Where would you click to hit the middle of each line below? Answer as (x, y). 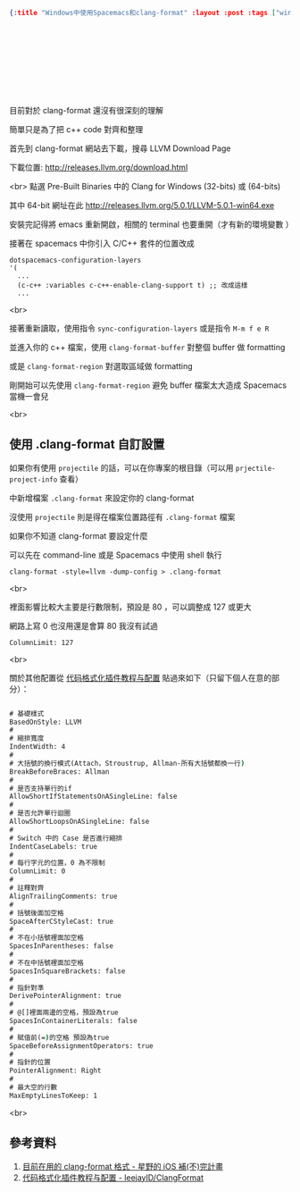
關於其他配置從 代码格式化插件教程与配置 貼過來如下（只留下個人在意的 (141, 677)
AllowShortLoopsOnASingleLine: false (79, 822)
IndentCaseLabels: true (54, 846)
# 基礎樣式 (27, 714)
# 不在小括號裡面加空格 (47, 938)
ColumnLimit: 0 (37, 871)
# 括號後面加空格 (37, 913)
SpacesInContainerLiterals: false (74, 1021)
